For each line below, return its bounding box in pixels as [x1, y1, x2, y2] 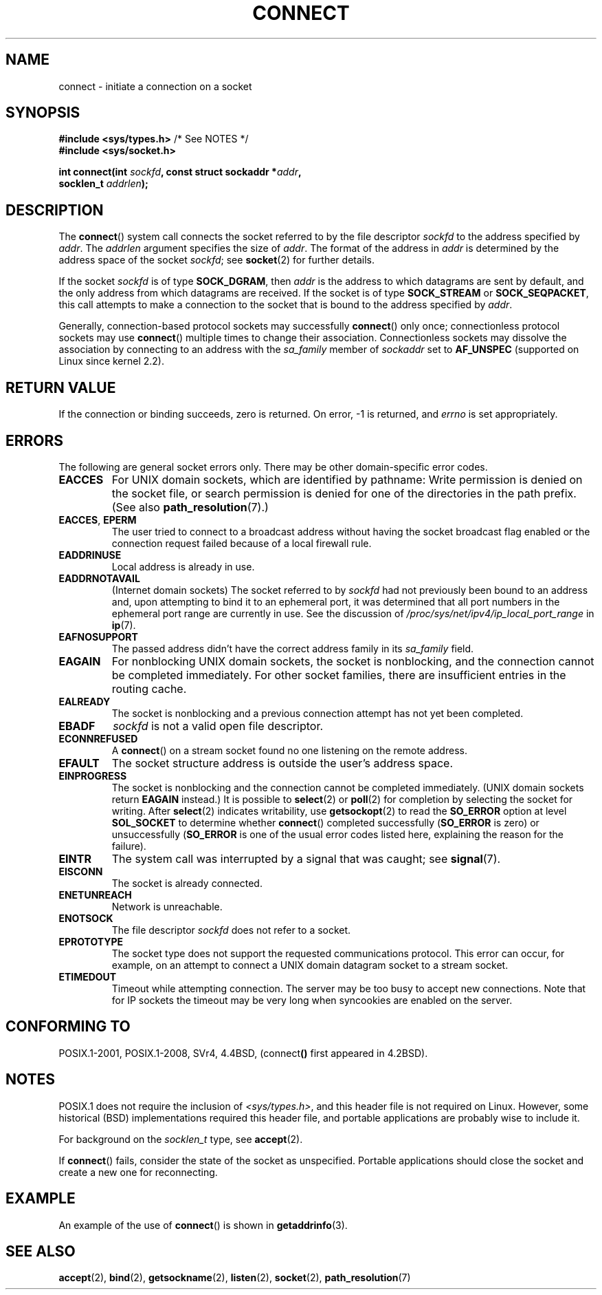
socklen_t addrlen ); [58, 178, 148, 190]
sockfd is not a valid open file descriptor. [113, 718, 324, 733]
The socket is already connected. [111, 877, 263, 889]
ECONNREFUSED [58, 732, 138, 745]
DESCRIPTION [5, 201, 104, 219]
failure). [111, 839, 146, 852]
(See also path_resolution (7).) [111, 500, 269, 514]
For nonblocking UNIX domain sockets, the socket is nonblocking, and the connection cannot [111, 654, 594, 668]
